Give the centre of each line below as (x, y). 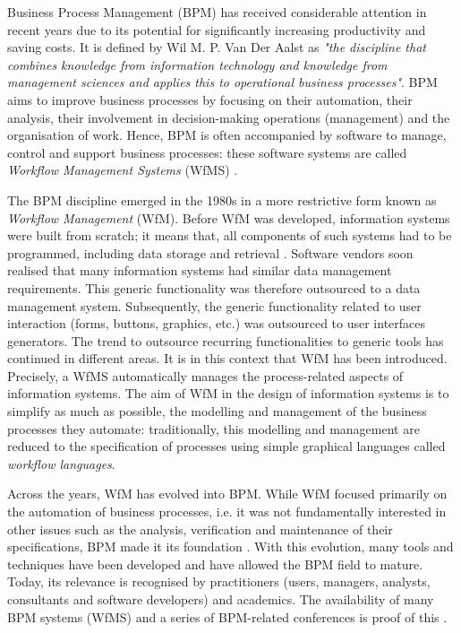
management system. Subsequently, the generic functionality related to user (214, 305)
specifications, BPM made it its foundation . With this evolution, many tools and (230, 546)
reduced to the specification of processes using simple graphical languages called (226, 446)
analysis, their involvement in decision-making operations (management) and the (229, 117)
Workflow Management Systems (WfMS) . (123, 170)
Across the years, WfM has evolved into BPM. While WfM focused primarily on (227, 494)
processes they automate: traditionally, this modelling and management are (213, 428)
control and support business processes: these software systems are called (207, 152)
